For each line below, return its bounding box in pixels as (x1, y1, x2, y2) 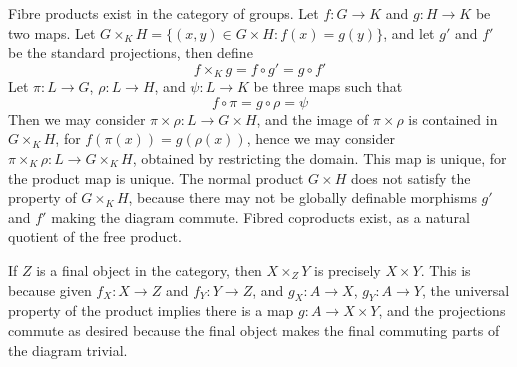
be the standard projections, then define (8, 42, 253, 63)
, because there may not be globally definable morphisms (128, 187, 477, 208)
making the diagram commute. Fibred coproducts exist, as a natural (51, 206, 470, 227)
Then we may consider (8, 108, 146, 129)
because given (8, 279, 92, 300)
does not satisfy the (350, 167, 471, 188)
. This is (420, 259, 471, 280)
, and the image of (256, 108, 369, 129)
